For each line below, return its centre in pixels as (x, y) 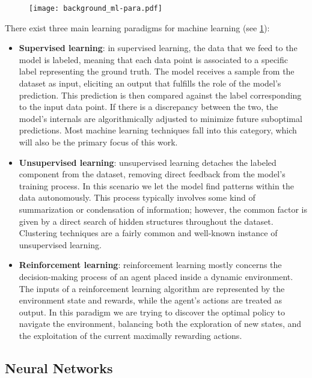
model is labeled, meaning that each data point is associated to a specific (153, 59)
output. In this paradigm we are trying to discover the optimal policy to (152, 312)
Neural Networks (59, 367)
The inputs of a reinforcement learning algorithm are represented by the (152, 288)
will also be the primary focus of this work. (98, 142)
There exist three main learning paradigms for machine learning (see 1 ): (137, 27)
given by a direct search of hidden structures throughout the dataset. (146, 221)
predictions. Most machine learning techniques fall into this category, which (158, 130)
